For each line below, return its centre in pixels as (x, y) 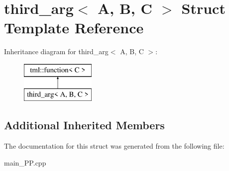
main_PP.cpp (25, 162)
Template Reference (74, 28)
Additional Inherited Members (84, 125)
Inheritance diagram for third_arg (56, 51)
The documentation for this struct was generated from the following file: (114, 146)
